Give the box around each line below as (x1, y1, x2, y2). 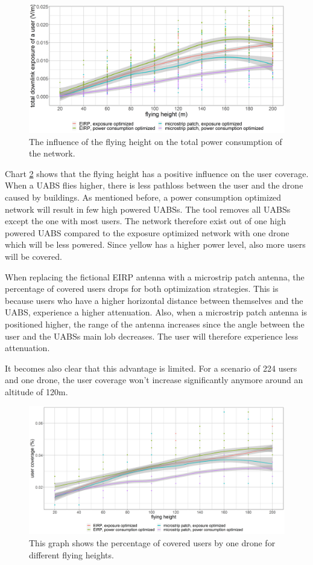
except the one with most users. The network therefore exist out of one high (5, 215, 286, 227)
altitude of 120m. (5, 385, 68, 398)
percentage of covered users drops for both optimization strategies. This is (5, 282, 279, 295)
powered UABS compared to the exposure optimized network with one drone (5, 226, 289, 239)
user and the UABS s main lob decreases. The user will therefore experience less (5, 329, 299, 342)
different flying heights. (29, 548, 114, 561)
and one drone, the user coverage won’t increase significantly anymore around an (5, 373, 303, 386)
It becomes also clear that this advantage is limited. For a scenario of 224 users (5, 361, 297, 374)
